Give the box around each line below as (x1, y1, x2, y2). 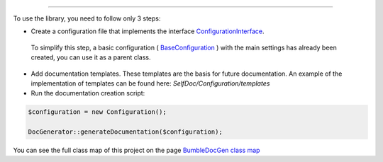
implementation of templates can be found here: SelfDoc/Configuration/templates (30, 79, 270, 88)
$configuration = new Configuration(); (28, 108, 167, 116)
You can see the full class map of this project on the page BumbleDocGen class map (13, 146, 260, 155)
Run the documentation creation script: (30, 89, 145, 98)
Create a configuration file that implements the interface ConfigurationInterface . (30, 27, 265, 35)
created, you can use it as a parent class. (30, 53, 152, 62)
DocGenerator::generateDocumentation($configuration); (28, 128, 223, 136)
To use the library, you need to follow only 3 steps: (13, 14, 161, 23)
